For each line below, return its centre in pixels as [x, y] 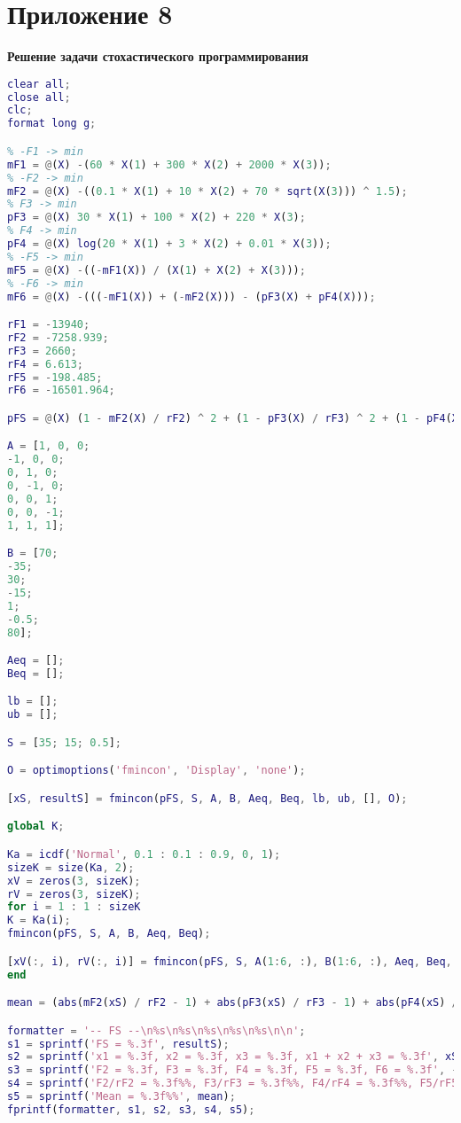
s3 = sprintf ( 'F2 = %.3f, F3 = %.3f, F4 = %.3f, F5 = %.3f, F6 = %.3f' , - [233, 1070]
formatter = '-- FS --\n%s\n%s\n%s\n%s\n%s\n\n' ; [156, 1030]
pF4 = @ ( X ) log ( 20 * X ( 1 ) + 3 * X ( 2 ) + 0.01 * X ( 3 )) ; [169, 244]
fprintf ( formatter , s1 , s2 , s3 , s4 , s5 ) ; [131, 1109]
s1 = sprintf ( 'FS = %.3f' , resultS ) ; [118, 1044]
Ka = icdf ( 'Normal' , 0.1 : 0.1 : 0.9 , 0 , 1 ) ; [144, 854]
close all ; [39, 97]
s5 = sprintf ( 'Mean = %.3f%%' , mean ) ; [121, 1097]
